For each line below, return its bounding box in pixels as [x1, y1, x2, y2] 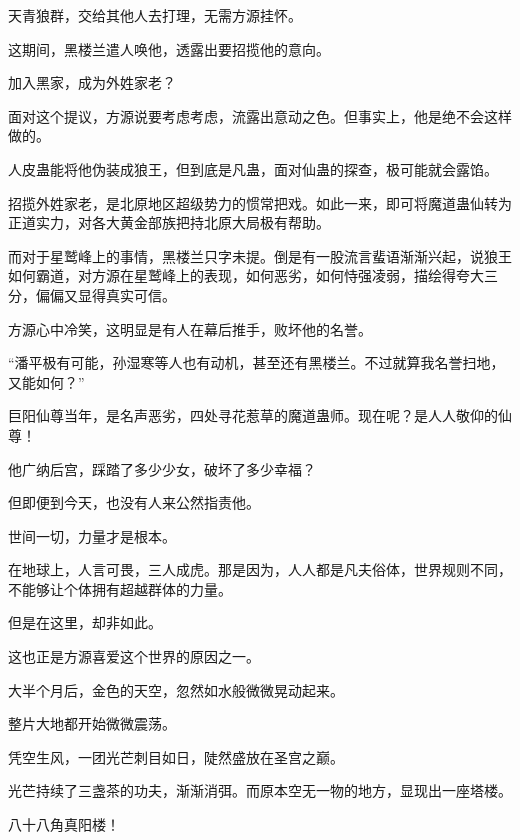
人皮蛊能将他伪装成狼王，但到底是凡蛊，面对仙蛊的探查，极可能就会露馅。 [8, 158, 498, 179]
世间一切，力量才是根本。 [8, 525, 176, 546]
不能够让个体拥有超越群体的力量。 [8, 578, 232, 599]
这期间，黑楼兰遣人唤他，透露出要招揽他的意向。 [8, 38, 330, 59]
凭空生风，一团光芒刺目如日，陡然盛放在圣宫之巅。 [8, 746, 344, 767]
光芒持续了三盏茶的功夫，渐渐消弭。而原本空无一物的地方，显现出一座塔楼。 [8, 780, 512, 801]
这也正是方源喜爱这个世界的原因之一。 [8, 646, 260, 667]
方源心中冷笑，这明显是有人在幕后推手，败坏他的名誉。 [8, 318, 372, 339]
